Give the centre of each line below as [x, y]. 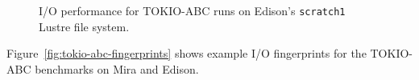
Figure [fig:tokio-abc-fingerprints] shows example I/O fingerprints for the [187, 53]
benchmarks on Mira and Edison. [117, 68]
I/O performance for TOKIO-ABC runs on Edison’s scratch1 [192, 10]
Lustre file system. [84, 26]
